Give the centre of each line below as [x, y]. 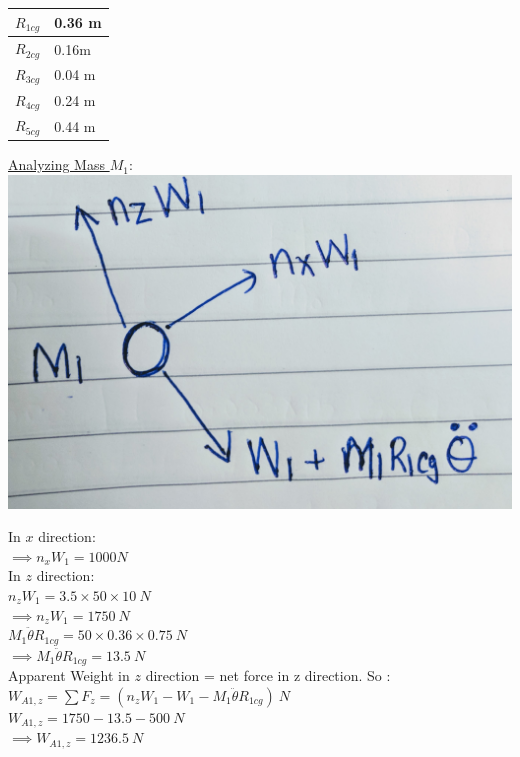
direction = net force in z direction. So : [268, 675]
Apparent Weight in [69, 675]
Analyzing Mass [56, 164]
